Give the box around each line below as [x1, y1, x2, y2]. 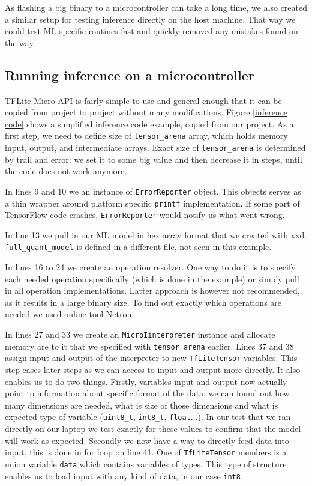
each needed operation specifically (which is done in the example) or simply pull [5, 272, 299, 285]
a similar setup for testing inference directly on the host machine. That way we [5, 13, 296, 25]
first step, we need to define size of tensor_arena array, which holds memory [5, 129, 288, 142]
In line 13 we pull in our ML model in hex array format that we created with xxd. [5, 228, 307, 241]
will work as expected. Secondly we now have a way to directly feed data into [5, 434, 289, 446]
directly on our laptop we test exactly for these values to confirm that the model [5, 422, 301, 435]
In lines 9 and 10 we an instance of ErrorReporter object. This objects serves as [5, 184, 301, 197]
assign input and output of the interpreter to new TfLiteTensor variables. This [5, 351, 298, 364]
